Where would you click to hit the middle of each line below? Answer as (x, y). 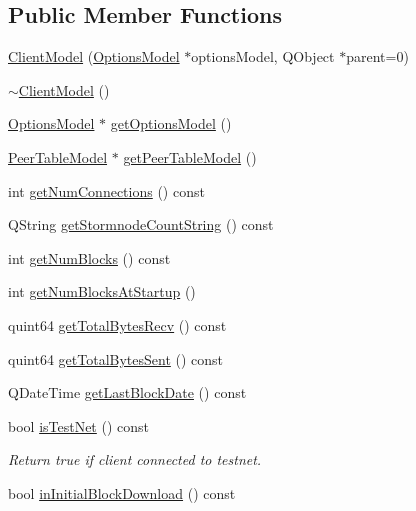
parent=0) (377, 56)
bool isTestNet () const (79, 425)
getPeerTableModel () (190, 156)
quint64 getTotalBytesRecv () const (117, 324)
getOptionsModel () (171, 123)
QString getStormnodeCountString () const (141, 224)
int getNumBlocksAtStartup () (102, 291)
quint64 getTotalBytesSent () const (116, 358)
